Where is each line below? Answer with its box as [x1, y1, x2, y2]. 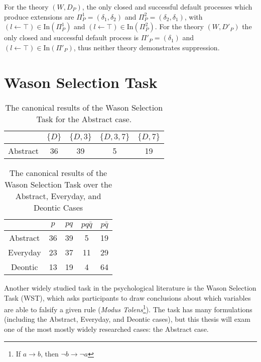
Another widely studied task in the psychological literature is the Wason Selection [4, 283, 256, 293]
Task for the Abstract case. [36, 113, 132, 125]
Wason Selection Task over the [5, 178, 112, 190]
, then [40, 348, 59, 358]
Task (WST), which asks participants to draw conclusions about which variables [4, 292, 251, 303]
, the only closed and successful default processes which [82, 2, 252, 12]
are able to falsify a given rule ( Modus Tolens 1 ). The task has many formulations [4, 303, 252, 314]
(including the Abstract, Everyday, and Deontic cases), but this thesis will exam [4, 314, 250, 324]
